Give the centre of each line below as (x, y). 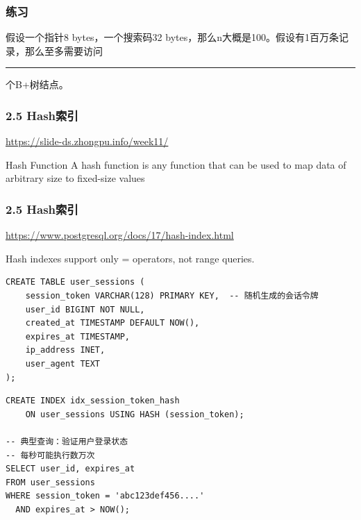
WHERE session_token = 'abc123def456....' (105, 496)
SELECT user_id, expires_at (70, 469)
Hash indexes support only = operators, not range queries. (130, 258)
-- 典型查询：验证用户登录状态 (67, 441)
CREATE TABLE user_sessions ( (75, 282)
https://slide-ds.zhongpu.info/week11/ (87, 141)
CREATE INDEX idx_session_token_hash (93, 401)
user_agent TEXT (63, 363)
